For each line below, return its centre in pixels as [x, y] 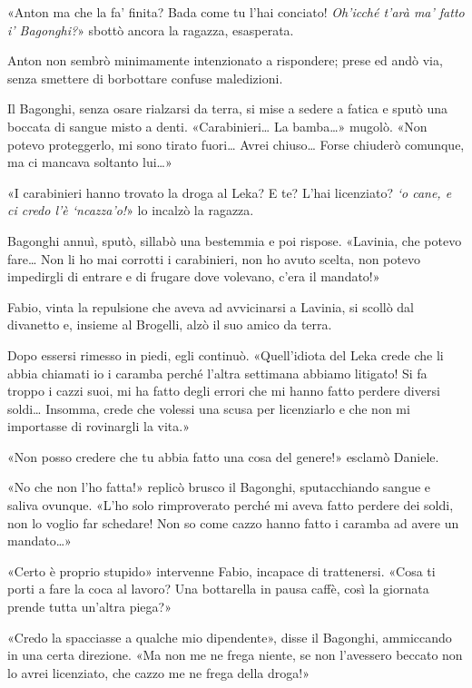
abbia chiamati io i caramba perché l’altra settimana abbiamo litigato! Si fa [217, 373]
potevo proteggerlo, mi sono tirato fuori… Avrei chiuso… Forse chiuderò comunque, [236, 144]
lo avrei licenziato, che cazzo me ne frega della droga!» [158, 672]
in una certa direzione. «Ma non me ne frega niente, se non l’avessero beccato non [235, 655]
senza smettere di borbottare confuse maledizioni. [145, 78]
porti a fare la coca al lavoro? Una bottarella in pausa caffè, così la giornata [218, 589]
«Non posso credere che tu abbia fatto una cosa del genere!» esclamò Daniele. [223, 456]
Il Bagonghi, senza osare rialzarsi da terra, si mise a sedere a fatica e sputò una [228, 108]
